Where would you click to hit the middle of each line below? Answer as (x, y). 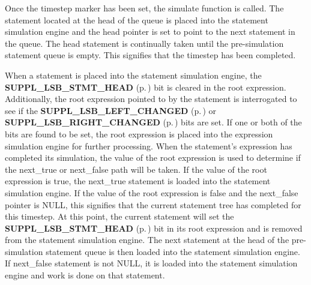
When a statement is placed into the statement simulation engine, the (133, 75)
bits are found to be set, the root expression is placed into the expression (139, 133)
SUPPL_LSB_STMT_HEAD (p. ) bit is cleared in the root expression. (146, 87)
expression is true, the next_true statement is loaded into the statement (138, 181)
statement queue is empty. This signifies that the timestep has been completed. (150, 55)
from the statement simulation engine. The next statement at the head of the (147, 240)
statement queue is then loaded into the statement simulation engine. (173, 251)
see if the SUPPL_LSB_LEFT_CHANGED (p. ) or (111, 110)
